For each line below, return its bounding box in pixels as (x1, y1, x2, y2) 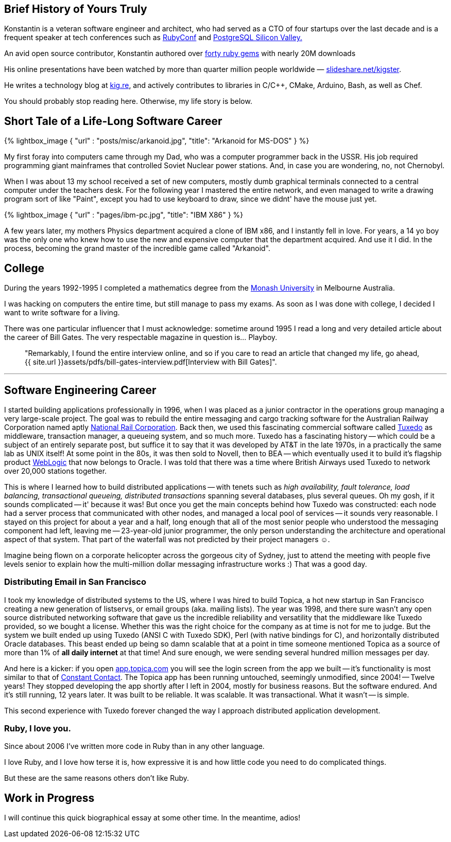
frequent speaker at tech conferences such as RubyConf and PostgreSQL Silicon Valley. (4, 33, 302, 42)
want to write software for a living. (4, 308, 120, 317)
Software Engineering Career (4, 383, 157, 397)
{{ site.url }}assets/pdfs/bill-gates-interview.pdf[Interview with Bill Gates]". (25, 357, 277, 367)
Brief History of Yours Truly (4, 3, 147, 15)
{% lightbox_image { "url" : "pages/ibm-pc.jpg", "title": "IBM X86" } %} (4, 210, 244, 220)
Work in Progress (4, 791, 95, 804)
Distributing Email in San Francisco (4, 577, 147, 587)
